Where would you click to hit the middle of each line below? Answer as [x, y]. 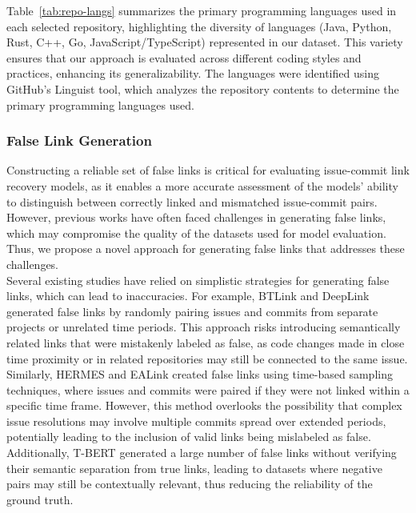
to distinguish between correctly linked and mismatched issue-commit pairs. [192, 201]
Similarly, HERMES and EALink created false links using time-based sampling [200, 374]
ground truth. [40, 499]
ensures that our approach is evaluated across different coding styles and [184, 57]
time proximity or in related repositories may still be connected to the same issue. [207, 358]
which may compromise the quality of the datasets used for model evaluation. [196, 232]
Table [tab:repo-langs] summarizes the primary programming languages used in [202, 10]
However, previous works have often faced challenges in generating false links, [196, 217]
